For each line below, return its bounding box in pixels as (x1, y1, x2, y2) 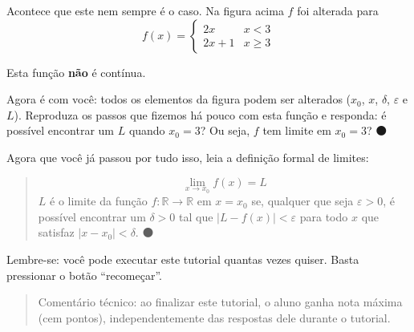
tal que (179, 208, 213, 225)
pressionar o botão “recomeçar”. (6, 266, 162, 283)
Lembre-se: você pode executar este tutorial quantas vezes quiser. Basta (6, 250, 359, 267)
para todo (299, 208, 348, 225)
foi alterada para (297, 2, 379, 18)
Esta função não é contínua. (6, 63, 146, 80)
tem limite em (262, 122, 331, 139)
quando (128, 122, 165, 139)
